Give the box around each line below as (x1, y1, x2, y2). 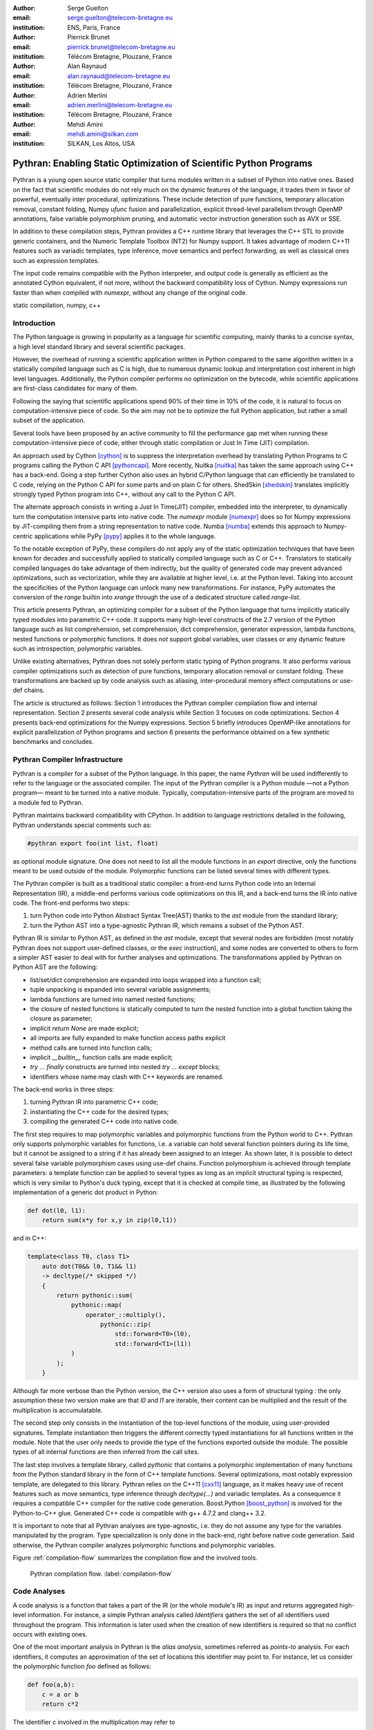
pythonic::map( (70, 1301, 122, 1309)
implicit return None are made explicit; (30, 1024, 139, 1032)
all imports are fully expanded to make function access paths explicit (30, 1034, 226, 1042)
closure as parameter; (30, 1014, 93, 1023)
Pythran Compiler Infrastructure (12, 755, 124, 765)
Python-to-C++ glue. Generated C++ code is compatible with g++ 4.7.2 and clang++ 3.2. (12, 1509, 267, 1517)
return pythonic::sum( (56, 1291, 134, 1299)
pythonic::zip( (100, 1320, 152, 1329)
